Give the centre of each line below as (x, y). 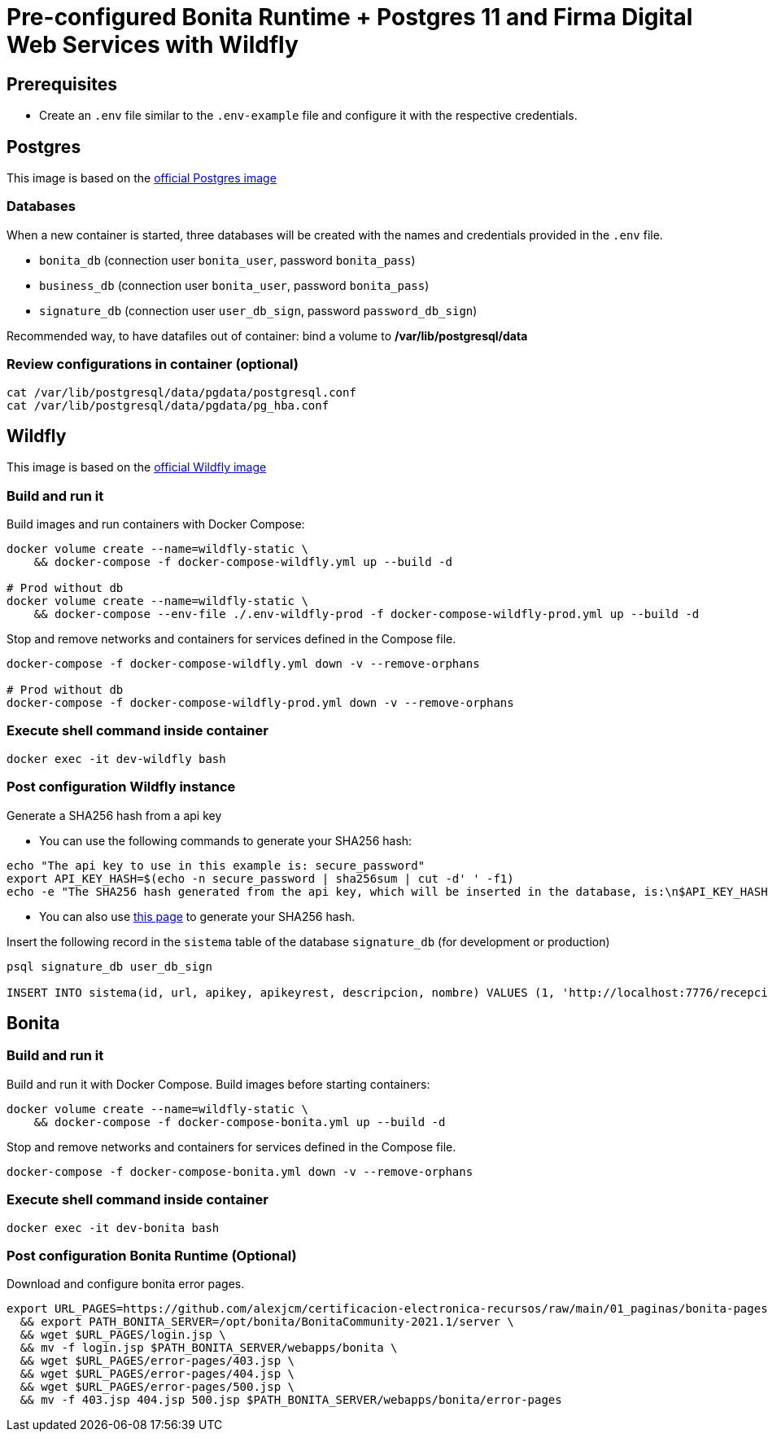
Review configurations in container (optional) (153, 364)
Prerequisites (62, 84)
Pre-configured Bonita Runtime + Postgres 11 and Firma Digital (350, 17)
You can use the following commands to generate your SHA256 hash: (226, 840)
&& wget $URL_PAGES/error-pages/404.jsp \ (157, 1374)
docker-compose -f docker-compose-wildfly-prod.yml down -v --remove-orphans (260, 703)
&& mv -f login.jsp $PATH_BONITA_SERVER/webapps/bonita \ (209, 1348)
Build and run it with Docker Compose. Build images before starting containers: (218, 1084)
